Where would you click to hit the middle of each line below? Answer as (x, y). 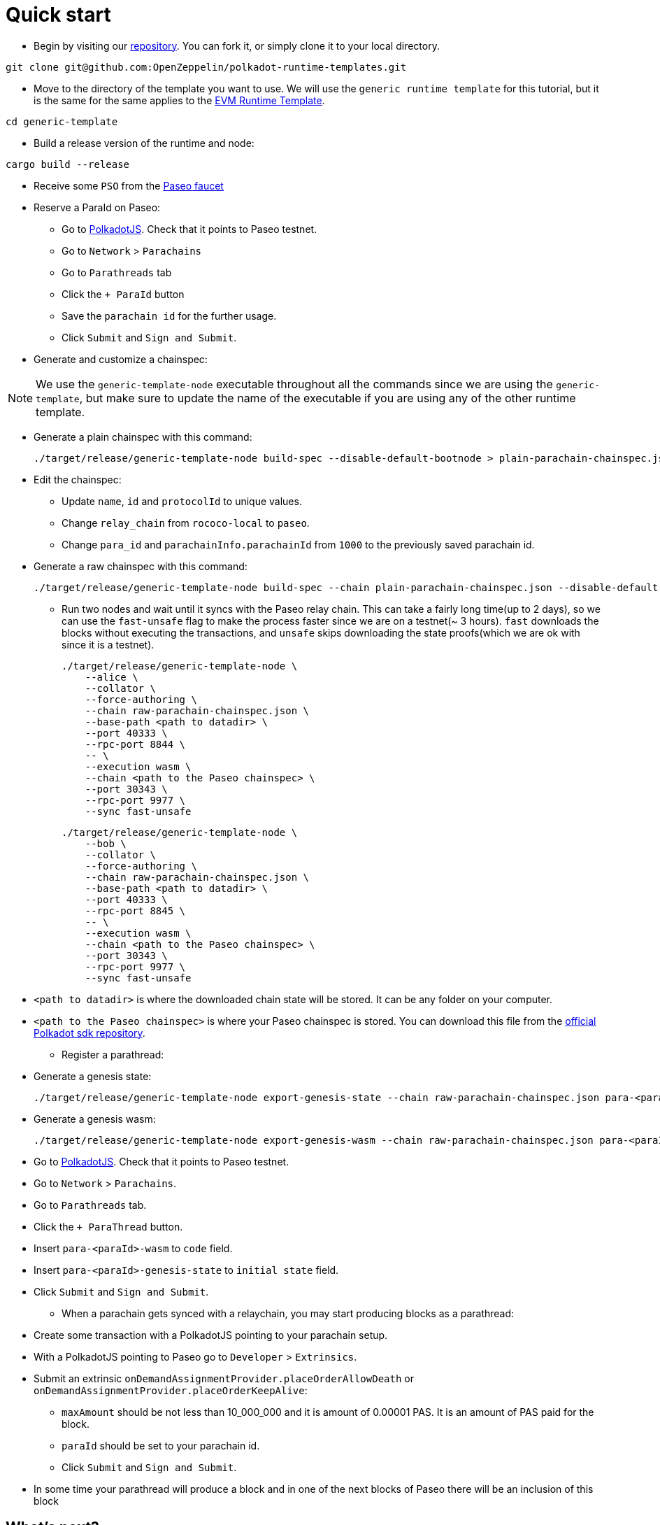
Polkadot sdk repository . (89, 1033)
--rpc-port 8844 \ (135, 744)
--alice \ (112, 677)
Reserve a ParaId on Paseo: (97, 207)
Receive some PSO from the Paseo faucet (129, 185)
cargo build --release (68, 164)
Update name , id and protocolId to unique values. (182, 501)
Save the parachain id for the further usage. (169, 315)
